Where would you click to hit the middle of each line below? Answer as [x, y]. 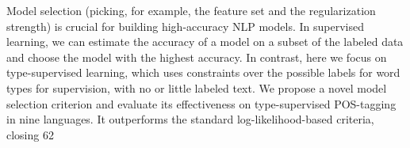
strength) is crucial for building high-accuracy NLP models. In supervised [185, 26]
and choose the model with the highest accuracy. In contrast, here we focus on [197, 57]
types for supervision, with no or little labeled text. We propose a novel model [197, 87]
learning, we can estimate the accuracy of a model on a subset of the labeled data [205, 42]
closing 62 [30, 134]
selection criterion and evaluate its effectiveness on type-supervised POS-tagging [201, 103]
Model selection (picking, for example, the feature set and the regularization [191, 10]
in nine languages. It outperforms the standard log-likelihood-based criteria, [190, 119]
